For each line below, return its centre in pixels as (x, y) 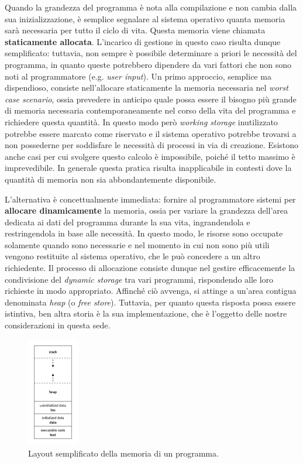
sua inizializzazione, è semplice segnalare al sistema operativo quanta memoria (145, 18)
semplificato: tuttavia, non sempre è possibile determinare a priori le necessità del (151, 53)
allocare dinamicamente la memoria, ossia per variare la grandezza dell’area (147, 210)
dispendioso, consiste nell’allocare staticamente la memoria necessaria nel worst (147, 88)
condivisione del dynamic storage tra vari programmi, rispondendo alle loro (139, 279)
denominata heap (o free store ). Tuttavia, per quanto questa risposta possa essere (150, 302)
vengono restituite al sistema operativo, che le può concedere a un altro (132, 256)
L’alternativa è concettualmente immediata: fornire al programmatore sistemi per (150, 199)
